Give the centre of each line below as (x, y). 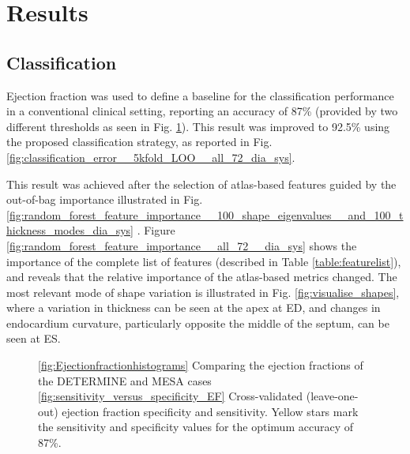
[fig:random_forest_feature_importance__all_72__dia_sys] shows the (182, 245)
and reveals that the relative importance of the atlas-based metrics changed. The (202, 277)
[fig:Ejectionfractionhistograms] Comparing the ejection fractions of (201, 365)
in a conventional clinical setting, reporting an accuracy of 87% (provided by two (202, 111)
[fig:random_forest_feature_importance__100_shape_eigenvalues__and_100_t (205, 214)
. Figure (156, 230)
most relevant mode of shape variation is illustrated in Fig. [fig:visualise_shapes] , (203, 292)
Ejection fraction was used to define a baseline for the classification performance (200, 95)
